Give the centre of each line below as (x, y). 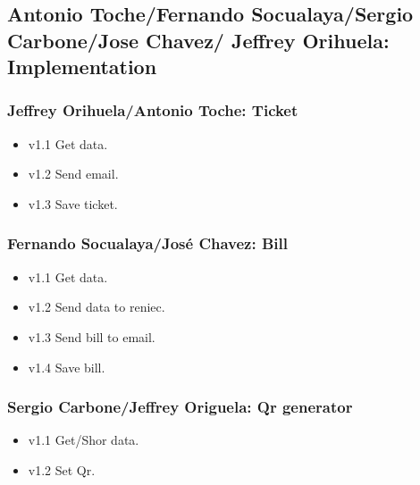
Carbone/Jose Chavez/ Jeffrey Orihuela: (198, 40)
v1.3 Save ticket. (73, 203)
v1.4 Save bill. (67, 367)
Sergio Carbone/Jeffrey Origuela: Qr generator (180, 407)
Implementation (82, 67)
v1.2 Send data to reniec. (97, 307)
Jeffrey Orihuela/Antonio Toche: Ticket (153, 110)
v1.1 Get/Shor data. (84, 440)
